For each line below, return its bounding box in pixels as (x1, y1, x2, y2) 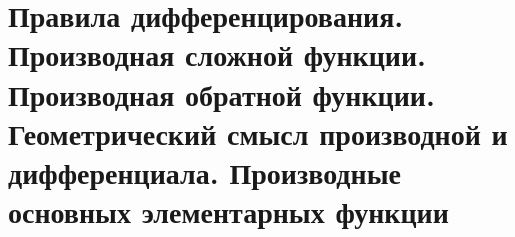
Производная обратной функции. (8, 73, 435, 114)
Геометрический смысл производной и (8, 112, 508, 153)
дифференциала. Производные (8, 151, 401, 192)
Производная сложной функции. (8, 34, 427, 75)
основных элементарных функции (8, 191, 449, 232)
